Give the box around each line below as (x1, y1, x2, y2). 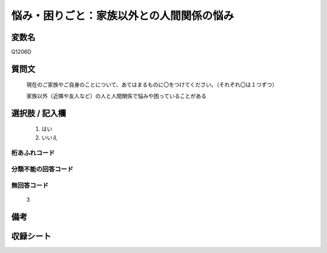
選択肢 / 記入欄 (11, 108, 67, 118)
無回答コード (11, 181, 49, 189)
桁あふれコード (11, 149, 55, 157)
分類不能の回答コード (11, 165, 74, 173)
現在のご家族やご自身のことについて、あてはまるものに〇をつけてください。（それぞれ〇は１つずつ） (26, 81, 278, 88)
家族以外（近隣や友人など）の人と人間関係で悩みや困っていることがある (26, 92, 207, 99)
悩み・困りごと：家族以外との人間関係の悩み (11, 9, 234, 22)
